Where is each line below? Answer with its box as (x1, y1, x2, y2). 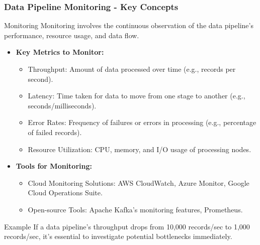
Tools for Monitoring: (16, 161, 92, 171)
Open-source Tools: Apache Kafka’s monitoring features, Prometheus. (28, 204, 243, 214)
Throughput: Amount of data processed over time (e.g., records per (28, 64, 236, 74)
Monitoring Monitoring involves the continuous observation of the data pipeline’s (4, 20, 253, 31)
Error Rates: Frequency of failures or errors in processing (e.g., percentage (28, 117, 256, 128)
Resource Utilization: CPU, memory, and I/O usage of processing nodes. (28, 144, 251, 154)
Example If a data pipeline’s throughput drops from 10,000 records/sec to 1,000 (4, 221, 250, 231)
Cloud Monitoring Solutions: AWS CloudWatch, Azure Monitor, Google (28, 177, 249, 188)
